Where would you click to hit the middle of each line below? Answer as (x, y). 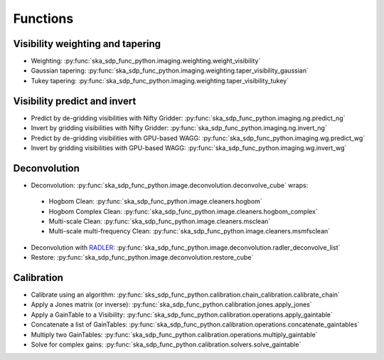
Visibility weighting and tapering (87, 44)
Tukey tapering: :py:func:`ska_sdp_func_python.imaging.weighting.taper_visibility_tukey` (160, 80)
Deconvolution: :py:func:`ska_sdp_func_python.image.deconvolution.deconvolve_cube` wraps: (170, 185)
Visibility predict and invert (75, 101)
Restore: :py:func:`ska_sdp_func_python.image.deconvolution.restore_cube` (142, 258)
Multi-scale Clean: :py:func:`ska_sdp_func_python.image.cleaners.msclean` (160, 221)
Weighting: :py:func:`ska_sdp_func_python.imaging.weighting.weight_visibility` (146, 61)
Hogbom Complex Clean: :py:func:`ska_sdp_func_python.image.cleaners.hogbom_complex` (183, 211)
